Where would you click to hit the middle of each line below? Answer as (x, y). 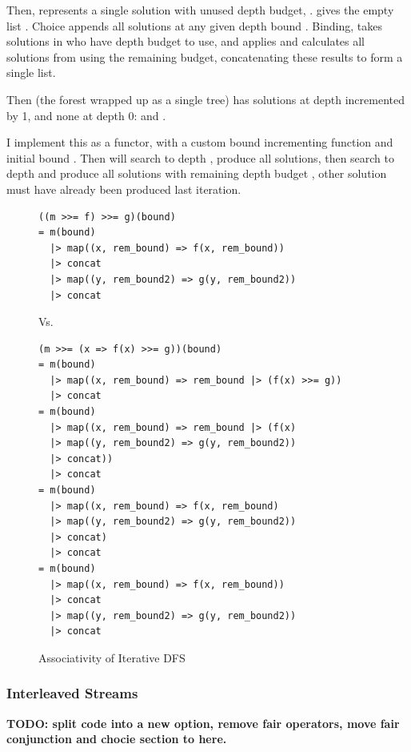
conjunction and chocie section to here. (117, 739)
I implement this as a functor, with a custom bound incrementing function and (200, 142)
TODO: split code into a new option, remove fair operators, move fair (203, 723)
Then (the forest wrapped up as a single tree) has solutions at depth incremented (205, 99)
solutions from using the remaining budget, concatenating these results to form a (205, 56)
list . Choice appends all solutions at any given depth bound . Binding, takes (195, 25)
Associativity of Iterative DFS (112, 657)
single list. (31, 72)
